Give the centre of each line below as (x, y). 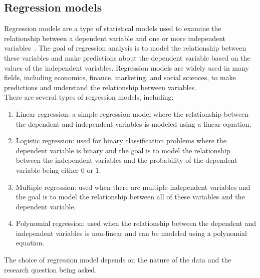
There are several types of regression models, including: (89, 97)
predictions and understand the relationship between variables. (100, 87)
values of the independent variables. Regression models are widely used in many (126, 67)
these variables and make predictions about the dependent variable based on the (127, 57)
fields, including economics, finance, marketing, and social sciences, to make (120, 77)
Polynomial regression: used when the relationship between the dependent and (136, 223)
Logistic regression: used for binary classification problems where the (121, 141)
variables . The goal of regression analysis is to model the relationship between (125, 48)
